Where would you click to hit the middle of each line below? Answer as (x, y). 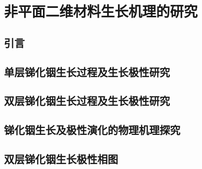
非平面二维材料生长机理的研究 (101, 11)
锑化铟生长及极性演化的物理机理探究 (92, 130)
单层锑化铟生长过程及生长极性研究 (87, 71)
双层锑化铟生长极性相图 (61, 158)
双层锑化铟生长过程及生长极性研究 (87, 101)
